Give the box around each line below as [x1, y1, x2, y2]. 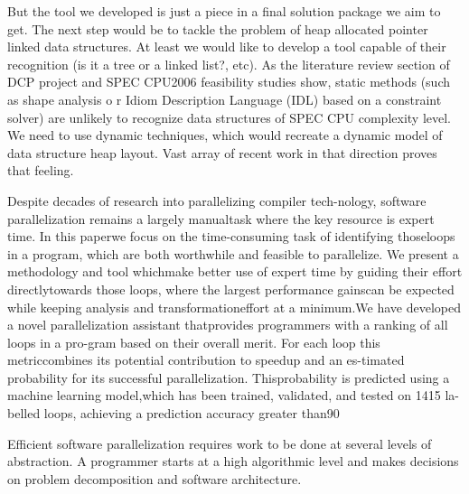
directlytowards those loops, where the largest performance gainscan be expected [7, 279, 455, 298]
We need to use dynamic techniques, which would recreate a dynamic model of [7, 126, 443, 144]
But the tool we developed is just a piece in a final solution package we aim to [7, 2, 441, 20]
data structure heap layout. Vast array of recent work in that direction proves [7, 143, 437, 162]
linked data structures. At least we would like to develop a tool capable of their [7, 37, 446, 56]
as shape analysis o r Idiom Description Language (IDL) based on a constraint [7, 89, 442, 108]
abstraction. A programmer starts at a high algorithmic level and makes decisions [7, 452, 459, 471]
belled [7, 404, 41, 423]
